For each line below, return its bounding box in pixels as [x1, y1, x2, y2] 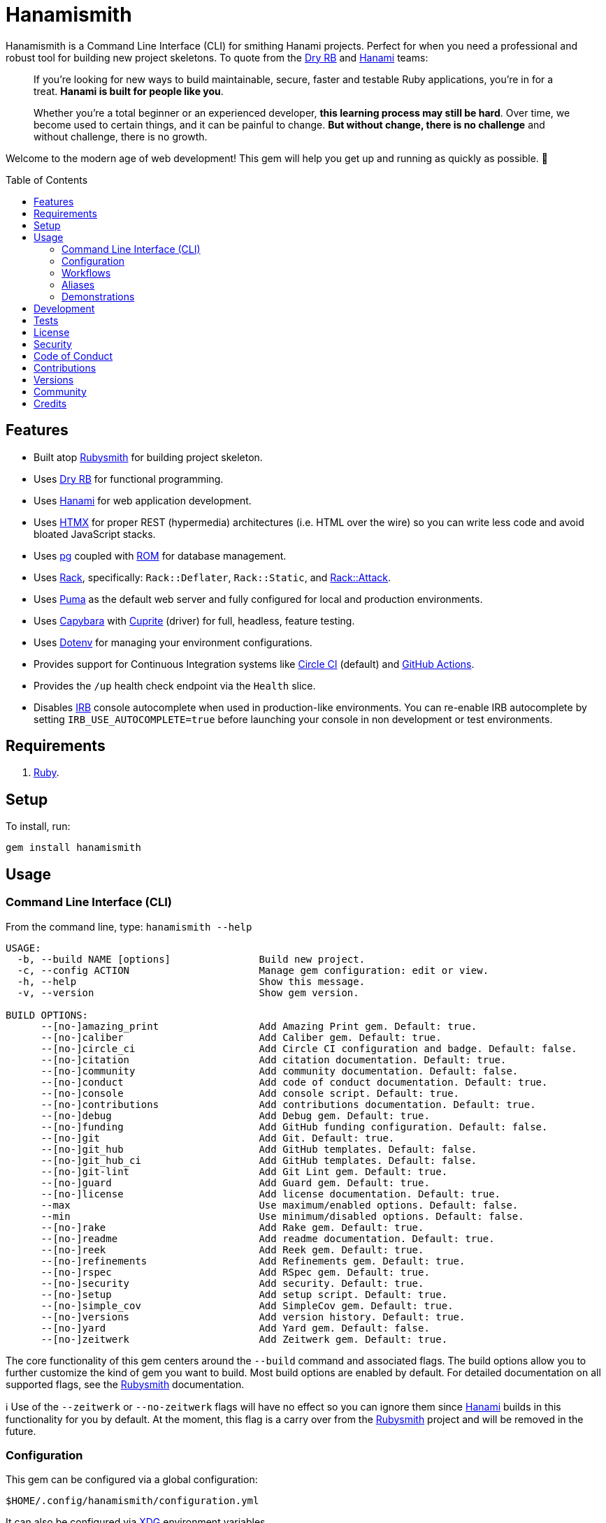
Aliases [62, 278, 95, 291]
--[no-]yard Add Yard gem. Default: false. [41, 1322, 430, 1334]
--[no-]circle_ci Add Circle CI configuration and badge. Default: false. [41, 1042, 577, 1054]
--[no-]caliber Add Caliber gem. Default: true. [41, 1031, 442, 1043]
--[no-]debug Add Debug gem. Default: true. [41, 1109, 430, 1121]
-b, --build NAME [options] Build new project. [17, 953, 366, 965]
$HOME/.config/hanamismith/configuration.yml [6, 1495, 259, 1507]
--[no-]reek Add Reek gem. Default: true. [41, 1244, 424, 1255]
